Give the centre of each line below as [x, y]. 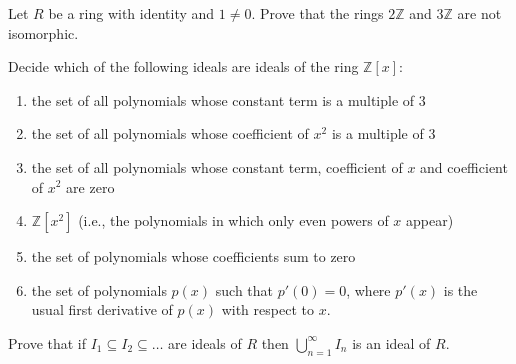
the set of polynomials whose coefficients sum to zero [193, 256]
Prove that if [47, 342]
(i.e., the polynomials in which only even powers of [233, 220]
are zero [90, 186]
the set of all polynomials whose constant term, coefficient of [217, 166]
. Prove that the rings [317, 13]
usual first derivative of [102, 309]
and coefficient [464, 166]
